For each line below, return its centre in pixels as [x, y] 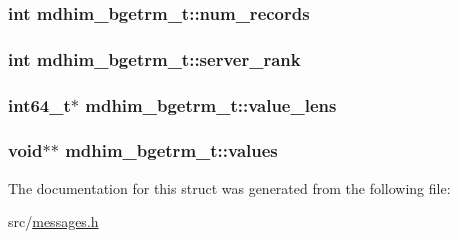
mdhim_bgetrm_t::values [171, 150]
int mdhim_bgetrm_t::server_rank [154, 58]
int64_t [39, 104]
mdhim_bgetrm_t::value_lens [211, 104]
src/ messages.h [53, 221]
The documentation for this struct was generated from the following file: [229, 187]
